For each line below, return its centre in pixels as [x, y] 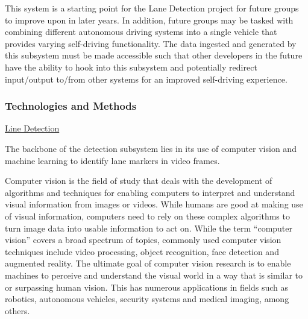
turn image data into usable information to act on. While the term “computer [149, 228]
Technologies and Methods [71, 106]
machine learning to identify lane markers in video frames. [112, 160]
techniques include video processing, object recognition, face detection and [142, 251]
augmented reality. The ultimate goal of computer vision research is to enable [148, 263]
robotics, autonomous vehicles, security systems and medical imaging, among [147, 299]
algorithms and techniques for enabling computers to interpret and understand [150, 192]
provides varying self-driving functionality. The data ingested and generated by [151, 43]
